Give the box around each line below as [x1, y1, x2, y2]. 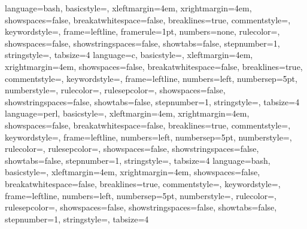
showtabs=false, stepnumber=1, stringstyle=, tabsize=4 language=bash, [5, 154, 270, 166]
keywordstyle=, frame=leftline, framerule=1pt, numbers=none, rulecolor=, [5, 25, 280, 38]
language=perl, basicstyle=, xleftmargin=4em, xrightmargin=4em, [5, 107, 250, 120]
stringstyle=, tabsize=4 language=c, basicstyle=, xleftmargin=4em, [5, 48, 253, 61]
